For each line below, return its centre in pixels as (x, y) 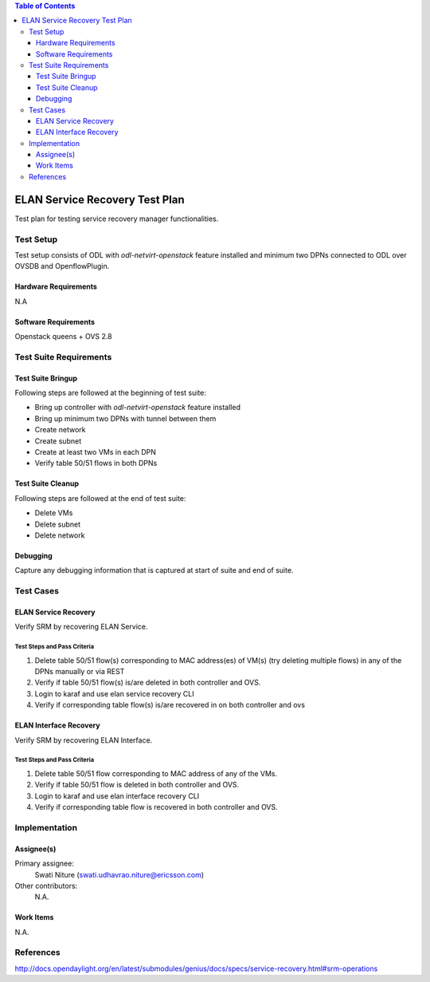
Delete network (60, 535)
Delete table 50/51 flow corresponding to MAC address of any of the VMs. (156, 773)
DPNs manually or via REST (80, 672)
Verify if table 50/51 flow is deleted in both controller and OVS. (137, 785)
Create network (60, 430)
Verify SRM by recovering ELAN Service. (81, 627)
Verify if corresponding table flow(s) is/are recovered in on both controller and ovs (170, 705)
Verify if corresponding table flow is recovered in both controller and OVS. (156, 807)
